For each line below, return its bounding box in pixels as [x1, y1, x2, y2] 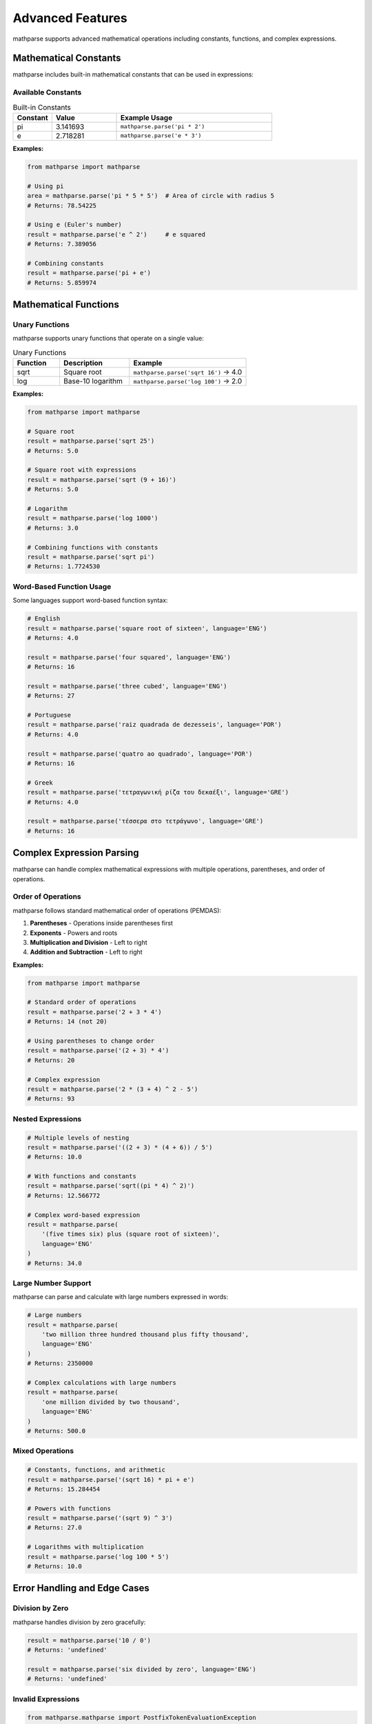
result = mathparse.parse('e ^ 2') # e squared [27, 230, 206, 238]
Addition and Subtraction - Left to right [30, 948, 143, 956]
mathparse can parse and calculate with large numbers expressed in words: [12, 1293, 229, 1301]
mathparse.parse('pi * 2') [120, 123, 205, 130]
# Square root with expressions [27, 466, 137, 474]
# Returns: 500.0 [27, 1427, 86, 1434]
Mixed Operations [12, 1446, 74, 1456]
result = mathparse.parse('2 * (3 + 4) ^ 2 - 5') [27, 1085, 198, 1093]
